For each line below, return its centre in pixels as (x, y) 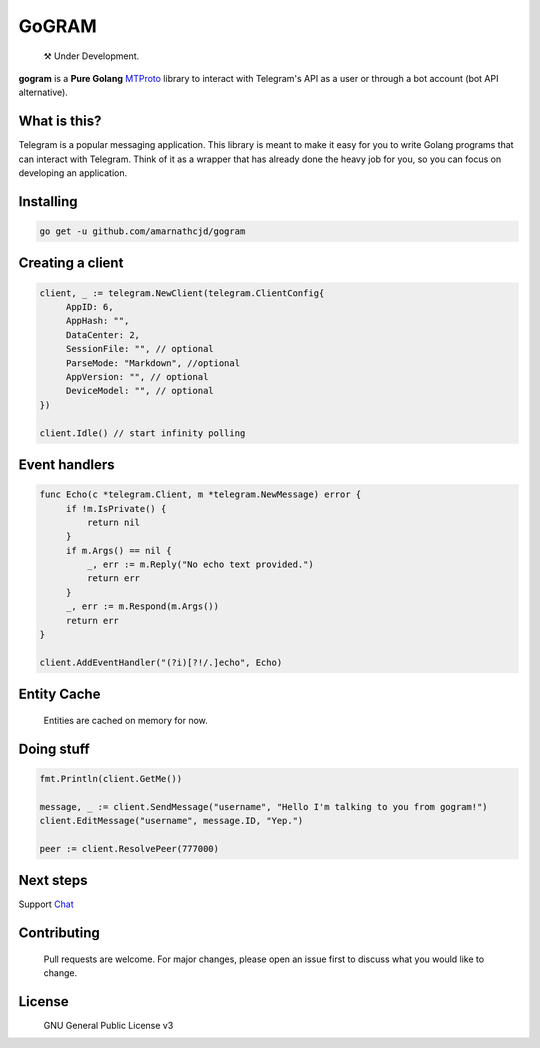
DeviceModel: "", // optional (139, 391)
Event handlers (66, 464)
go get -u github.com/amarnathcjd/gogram (142, 231)
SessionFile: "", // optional (139, 349)
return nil (113, 522)
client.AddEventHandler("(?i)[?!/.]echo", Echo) (161, 662)
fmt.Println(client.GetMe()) (111, 778)
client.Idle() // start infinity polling (142, 433)
